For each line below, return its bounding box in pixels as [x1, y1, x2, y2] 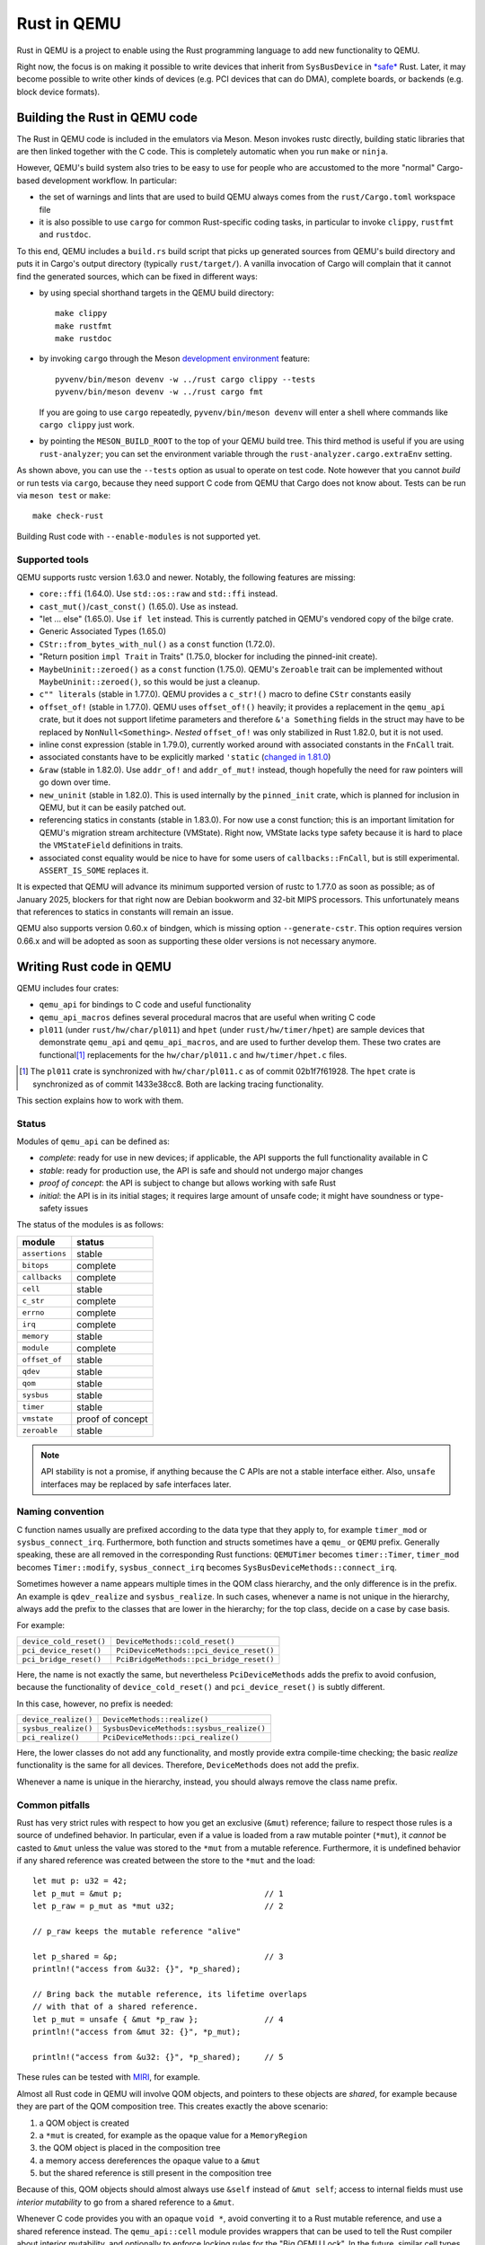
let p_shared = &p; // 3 [32, 1951, 284, 1961]
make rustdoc [55, 333, 112, 344]
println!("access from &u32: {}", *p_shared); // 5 [32, 2052, 284, 2062]
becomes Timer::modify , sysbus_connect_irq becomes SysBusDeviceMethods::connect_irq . [16, 1562, 397, 1572]
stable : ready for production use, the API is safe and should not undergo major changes [39, 1165, 364, 1175]
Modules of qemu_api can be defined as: [16, 1136, 171, 1147]
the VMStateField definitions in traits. [39, 840, 183, 850]
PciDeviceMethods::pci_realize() [102, 1732, 240, 1742]
